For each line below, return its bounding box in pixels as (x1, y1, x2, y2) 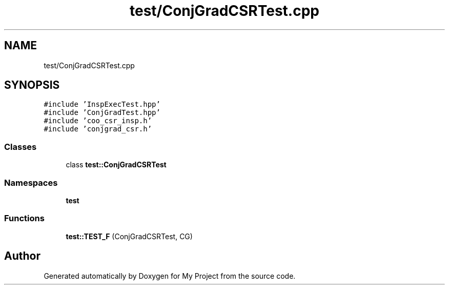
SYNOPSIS (4, 79, 60, 92)
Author (4, 249, 40, 263)
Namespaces (4, 177, 58, 188)
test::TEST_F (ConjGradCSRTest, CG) (66, 232, 193, 241)
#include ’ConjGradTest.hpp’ (44, 108, 160, 117)
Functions (4, 213, 45, 224)
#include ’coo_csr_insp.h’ (44, 117, 152, 125)
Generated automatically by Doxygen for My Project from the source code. (44, 271, 296, 280)
